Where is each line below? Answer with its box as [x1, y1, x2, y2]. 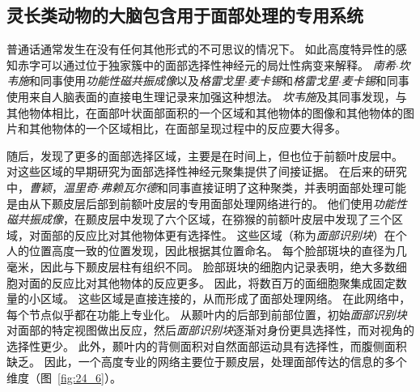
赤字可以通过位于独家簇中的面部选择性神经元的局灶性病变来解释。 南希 [17, 56, 396, 73]
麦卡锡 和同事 [341, 72, 409, 89]
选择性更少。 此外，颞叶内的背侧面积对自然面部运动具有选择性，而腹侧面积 [6, 337, 407, 354]
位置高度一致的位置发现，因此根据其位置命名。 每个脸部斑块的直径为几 [28, 242, 407, 259]
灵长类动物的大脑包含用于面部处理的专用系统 [6, 2, 363, 28]
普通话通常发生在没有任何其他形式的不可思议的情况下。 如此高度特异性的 [6, 40, 396, 58]
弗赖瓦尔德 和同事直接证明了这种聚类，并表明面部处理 [100, 178, 384, 195]
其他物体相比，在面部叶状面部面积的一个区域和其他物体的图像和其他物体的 [6, 104, 403, 121]
